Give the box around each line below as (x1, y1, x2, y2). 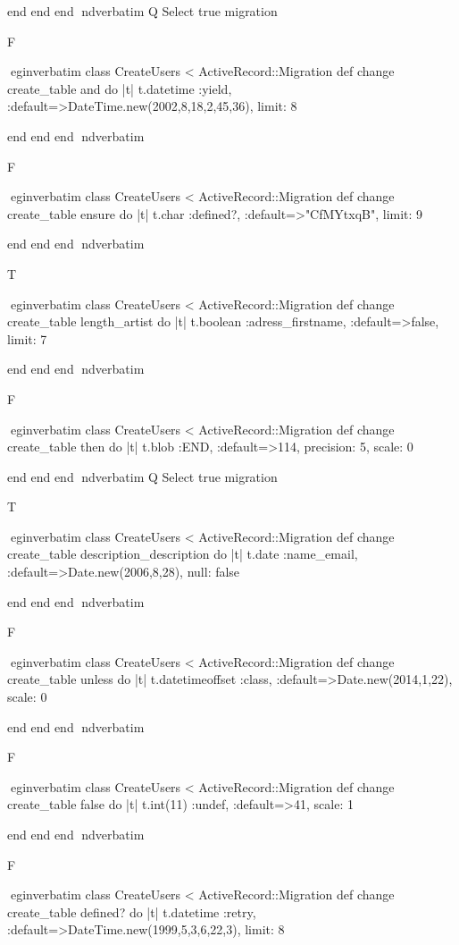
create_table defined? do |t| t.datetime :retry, (7, 902, 256, 921)
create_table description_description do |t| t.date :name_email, (7, 544, 358, 563)
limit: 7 (7, 329, 47, 348)
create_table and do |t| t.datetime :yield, (7, 79, 232, 97)
